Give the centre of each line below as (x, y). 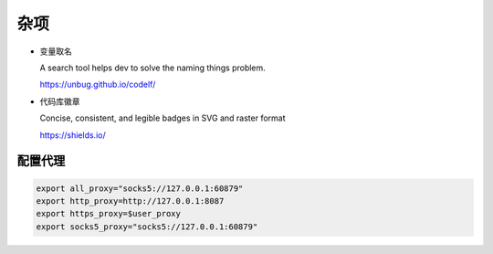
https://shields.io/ (73, 135)
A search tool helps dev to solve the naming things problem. (153, 68)
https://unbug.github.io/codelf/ (98, 85)
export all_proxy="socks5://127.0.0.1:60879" (140, 188)
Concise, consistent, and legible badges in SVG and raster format (163, 118)
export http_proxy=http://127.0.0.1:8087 (130, 201)
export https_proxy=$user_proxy (109, 214)
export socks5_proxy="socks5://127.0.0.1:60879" (147, 227)
